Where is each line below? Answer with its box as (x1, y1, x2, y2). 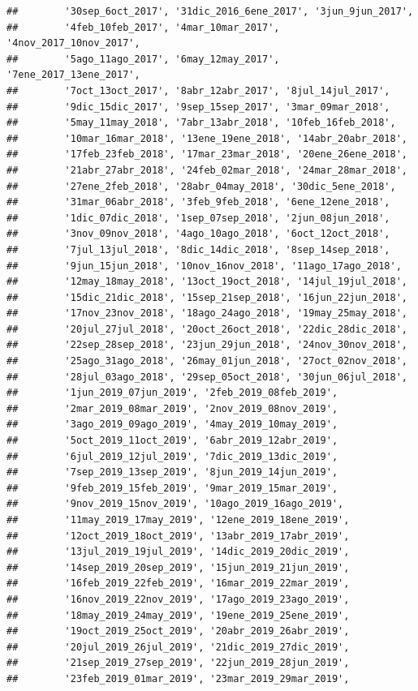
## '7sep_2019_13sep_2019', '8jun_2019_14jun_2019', (6, 466, 338, 479)
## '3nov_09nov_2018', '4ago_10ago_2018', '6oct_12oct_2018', (6, 228, 390, 240)
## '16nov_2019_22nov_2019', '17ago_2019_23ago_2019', (6, 593, 350, 605)
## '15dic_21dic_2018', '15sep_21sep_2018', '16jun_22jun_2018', (6, 291, 407, 303)
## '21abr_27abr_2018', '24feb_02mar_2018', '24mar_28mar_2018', (6, 164, 407, 176)
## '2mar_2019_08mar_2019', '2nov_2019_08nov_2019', (6, 402, 338, 414)
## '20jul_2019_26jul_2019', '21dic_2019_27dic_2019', (6, 641, 350, 653)
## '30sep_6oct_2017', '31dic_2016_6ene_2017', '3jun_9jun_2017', (6, 6, 414, 17)
